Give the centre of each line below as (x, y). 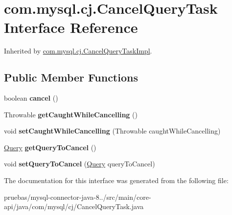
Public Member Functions (71, 77)
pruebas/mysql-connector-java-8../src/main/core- (78, 197)
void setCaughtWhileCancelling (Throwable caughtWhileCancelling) (112, 131)
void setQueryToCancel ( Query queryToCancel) (80, 164)
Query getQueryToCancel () (50, 147)
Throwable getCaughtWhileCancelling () (71, 114)
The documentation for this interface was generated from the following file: (116, 180)
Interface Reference (71, 27)
